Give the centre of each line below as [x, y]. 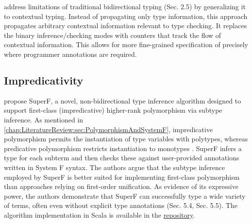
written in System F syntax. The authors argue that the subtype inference [115, 167]
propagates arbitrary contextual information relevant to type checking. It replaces [126, 26]
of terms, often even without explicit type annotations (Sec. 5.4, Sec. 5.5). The [121, 205]
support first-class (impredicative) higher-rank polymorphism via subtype [113, 110]
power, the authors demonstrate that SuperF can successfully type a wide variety [125, 196]
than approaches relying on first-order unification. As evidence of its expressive [121, 186]
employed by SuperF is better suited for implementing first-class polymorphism [122, 177]
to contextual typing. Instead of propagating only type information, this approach [126, 16]
